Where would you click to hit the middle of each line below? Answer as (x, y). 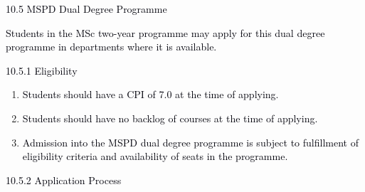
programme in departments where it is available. (111, 47)
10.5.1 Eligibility (42, 70)
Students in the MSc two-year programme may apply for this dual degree (165, 32)
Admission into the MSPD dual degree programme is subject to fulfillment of (190, 142)
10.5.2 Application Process (64, 180)
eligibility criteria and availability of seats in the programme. (155, 156)
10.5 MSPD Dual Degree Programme (86, 9)
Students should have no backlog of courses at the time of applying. (170, 118)
